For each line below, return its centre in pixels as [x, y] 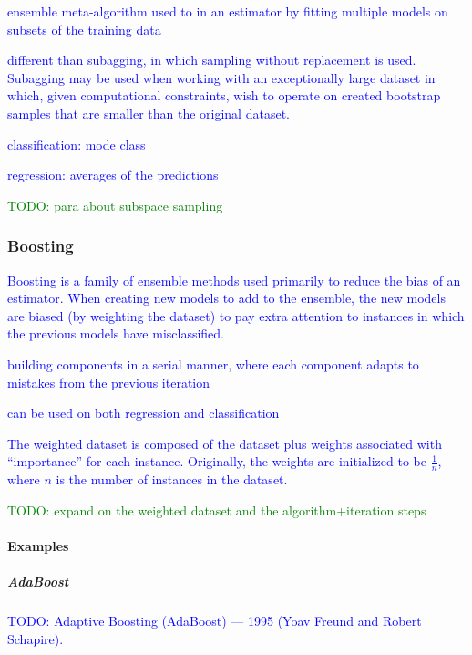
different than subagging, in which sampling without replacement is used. [212, 60]
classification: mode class [77, 144]
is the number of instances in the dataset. [172, 479]
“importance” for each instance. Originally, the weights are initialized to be [217, 461]
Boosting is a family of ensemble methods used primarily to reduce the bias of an [234, 280]
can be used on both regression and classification [144, 413]
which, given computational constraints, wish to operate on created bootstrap [224, 95]
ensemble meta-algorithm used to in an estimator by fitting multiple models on [228, 11]
